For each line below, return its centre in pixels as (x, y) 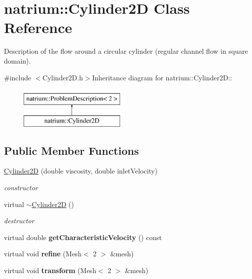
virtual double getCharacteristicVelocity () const (83, 237)
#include (18, 77)
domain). (17, 60)
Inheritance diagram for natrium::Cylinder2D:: (162, 77)
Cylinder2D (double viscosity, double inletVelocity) (81, 171)
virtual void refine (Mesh (43, 254)
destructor (19, 221)
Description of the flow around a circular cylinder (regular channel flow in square (126, 51)
